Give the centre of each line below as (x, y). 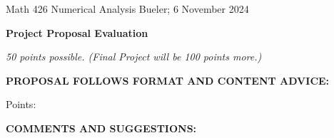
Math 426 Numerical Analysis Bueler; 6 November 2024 (127, 9)
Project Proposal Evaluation (77, 32)
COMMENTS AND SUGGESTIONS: (101, 128)
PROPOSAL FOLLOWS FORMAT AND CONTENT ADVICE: (168, 80)
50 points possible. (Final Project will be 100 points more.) (134, 57)
